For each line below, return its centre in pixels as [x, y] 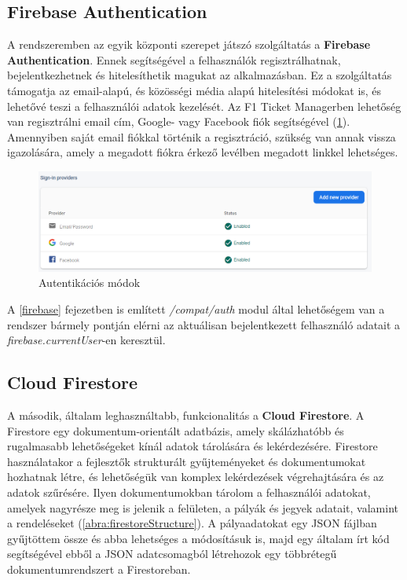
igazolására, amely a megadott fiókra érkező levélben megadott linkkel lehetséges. [203, 152]
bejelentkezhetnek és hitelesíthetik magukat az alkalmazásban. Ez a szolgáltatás [200, 75]
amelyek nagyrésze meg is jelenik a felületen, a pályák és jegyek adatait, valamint [203, 507]
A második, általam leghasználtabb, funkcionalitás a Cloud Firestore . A [186, 415]
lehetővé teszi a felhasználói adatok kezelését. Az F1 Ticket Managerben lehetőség [204, 106]
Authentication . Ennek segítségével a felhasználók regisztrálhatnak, [174, 59]
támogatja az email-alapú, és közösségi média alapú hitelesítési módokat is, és [194, 90]
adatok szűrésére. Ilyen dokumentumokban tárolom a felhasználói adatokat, [189, 492]
